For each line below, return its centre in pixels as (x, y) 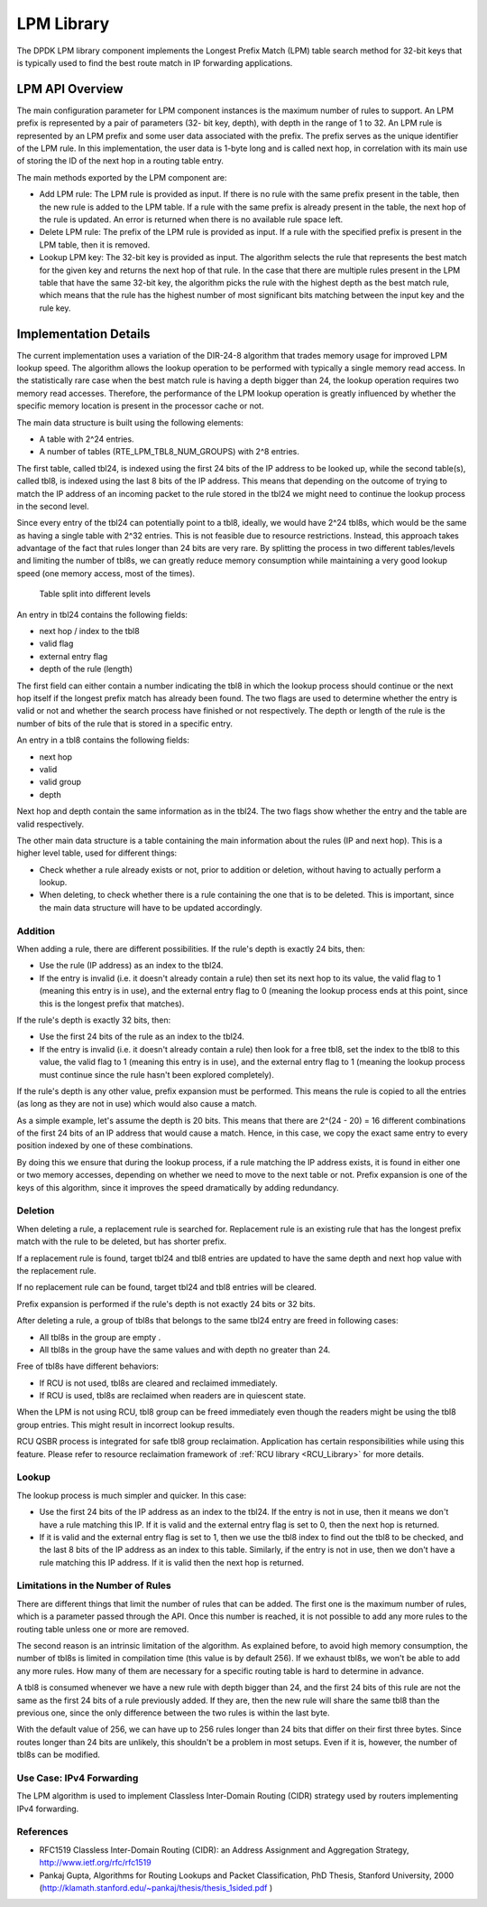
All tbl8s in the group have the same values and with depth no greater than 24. (185, 1350)
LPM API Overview (70, 89)
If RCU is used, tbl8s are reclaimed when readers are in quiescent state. (173, 1396)
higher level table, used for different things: (97, 853)
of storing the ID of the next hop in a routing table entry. (120, 161)
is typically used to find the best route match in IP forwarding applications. (155, 62)
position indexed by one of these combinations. (105, 1145)
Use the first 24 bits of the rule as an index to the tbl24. (142, 1037)
